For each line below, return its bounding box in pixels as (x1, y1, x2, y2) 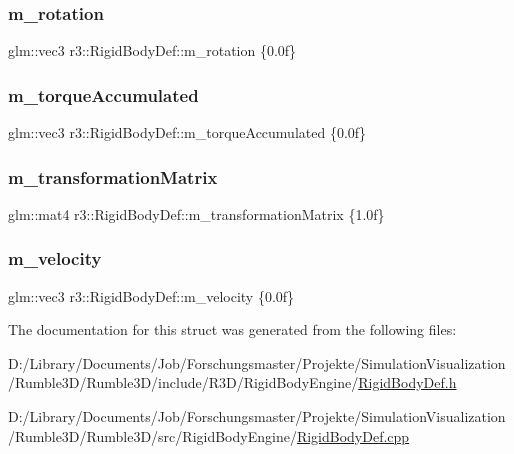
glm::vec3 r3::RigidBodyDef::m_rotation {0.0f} (8, 40, 297, 61)
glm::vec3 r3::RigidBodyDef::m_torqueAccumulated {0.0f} (8, 122, 367, 143)
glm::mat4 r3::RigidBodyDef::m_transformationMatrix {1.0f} (8, 203, 385, 224)
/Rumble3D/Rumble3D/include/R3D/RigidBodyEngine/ (8, 372, 359, 393)
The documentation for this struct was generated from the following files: (8, 319, 457, 340)
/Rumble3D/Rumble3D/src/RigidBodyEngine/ (8, 425, 297, 446)
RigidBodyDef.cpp (296, 425, 410, 446)
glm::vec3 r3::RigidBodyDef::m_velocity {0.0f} (8, 285, 295, 306)
